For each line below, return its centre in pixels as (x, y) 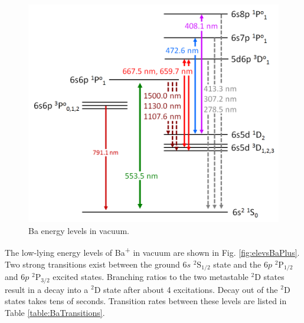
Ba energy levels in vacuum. (79, 230)
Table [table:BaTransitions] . (55, 312)
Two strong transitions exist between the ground (92, 264)
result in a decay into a (47, 289)
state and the (237, 264)
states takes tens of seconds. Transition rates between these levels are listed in (146, 301)
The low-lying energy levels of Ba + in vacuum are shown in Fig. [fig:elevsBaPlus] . (152, 252)
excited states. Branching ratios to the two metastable (151, 277)
